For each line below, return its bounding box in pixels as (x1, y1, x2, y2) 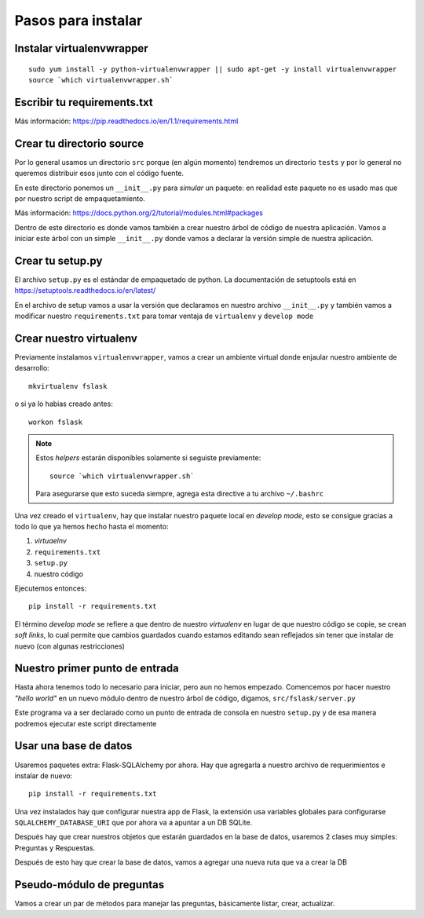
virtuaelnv (34, 536, 67, 546)
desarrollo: (14, 364, 50, 373)
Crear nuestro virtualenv (14, 332, 137, 345)
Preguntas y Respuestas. (14, 843, 96, 852)
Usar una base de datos (14, 739, 133, 753)
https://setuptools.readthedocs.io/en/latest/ (14, 286, 156, 295)
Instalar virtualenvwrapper (14, 42, 148, 55)
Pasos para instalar (14, 12, 143, 29)
